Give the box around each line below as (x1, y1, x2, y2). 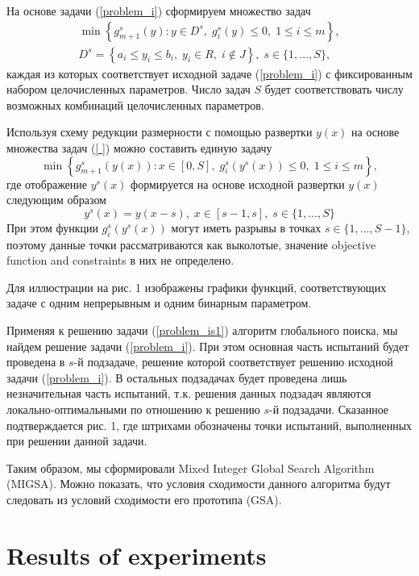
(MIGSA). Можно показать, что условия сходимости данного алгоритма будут (6, 475, 391, 492)
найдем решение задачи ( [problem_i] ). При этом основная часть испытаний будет (6, 337, 409, 354)
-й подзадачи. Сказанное (268, 400, 389, 417)
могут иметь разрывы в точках (171, 219, 322, 236)
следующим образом (6, 191, 106, 208)
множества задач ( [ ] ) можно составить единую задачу (6, 140, 272, 157)
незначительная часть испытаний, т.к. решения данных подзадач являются (6, 385, 371, 402)
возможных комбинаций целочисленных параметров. (6, 96, 264, 113)
